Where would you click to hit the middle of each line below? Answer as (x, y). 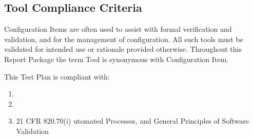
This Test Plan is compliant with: (57, 76)
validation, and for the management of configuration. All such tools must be (124, 39)
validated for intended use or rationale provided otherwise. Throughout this (123, 49)
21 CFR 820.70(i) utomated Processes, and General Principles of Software (133, 121)
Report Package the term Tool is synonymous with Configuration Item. (116, 59)
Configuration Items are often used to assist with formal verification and (118, 29)
